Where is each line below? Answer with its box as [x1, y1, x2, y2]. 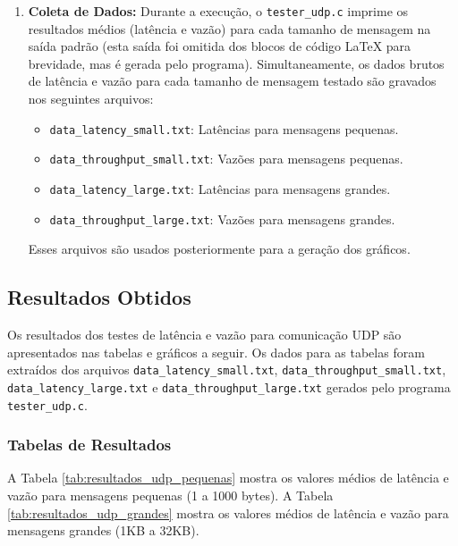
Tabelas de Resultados [7, 433, 172, 456]
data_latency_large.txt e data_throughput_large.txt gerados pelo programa [7, 377, 451, 396]
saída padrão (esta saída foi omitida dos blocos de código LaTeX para [28, 37, 411, 55]
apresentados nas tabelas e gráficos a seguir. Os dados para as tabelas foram [7, 342, 425, 361]
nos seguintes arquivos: [28, 89, 154, 108]
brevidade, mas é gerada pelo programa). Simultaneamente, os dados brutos [28, 54, 445, 72]
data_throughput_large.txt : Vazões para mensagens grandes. [49, 209, 395, 228]
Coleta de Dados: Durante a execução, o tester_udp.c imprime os [28, 2, 409, 20]
